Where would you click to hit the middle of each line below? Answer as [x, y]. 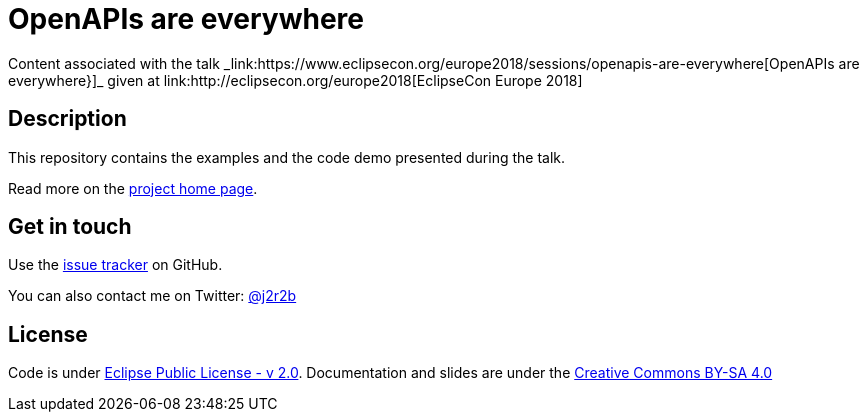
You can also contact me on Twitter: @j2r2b [152, 296]
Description [67, 119]
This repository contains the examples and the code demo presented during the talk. [287, 157]
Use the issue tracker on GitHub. [115, 265]
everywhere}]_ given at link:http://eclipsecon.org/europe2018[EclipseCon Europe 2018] [295, 80]
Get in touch [70, 227]
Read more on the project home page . [133, 188]
